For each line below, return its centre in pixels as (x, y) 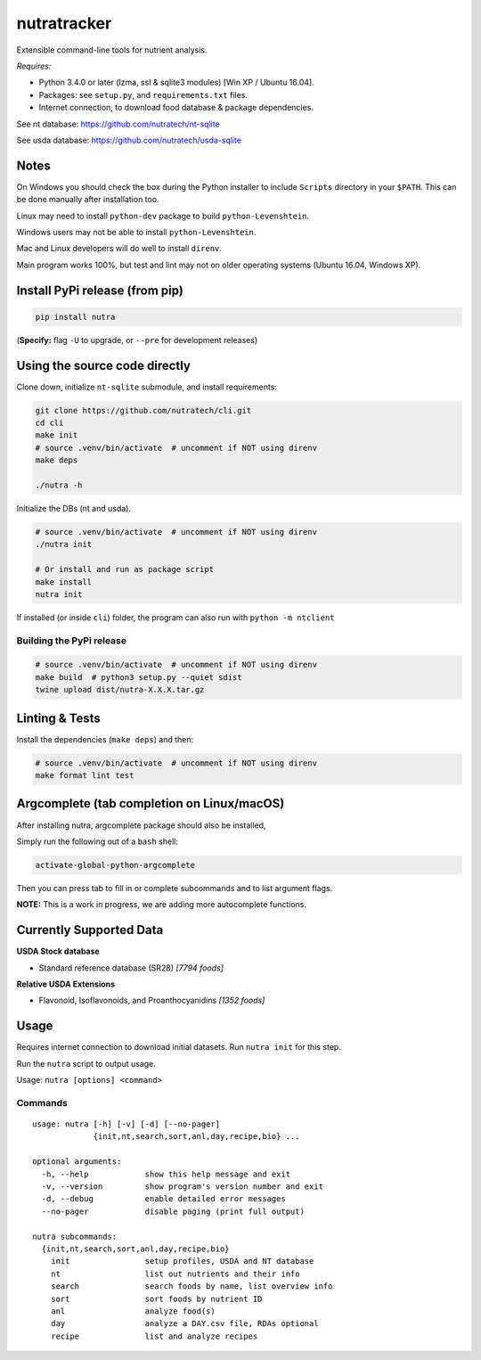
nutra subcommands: (75, 1236)
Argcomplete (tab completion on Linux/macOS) (151, 803)
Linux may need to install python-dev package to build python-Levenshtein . (163, 216)
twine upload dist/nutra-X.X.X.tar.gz (120, 690)
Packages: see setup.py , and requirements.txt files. (143, 94)
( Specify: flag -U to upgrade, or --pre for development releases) (137, 340)
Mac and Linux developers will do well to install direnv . (119, 249)
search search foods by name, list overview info (192, 1286)
